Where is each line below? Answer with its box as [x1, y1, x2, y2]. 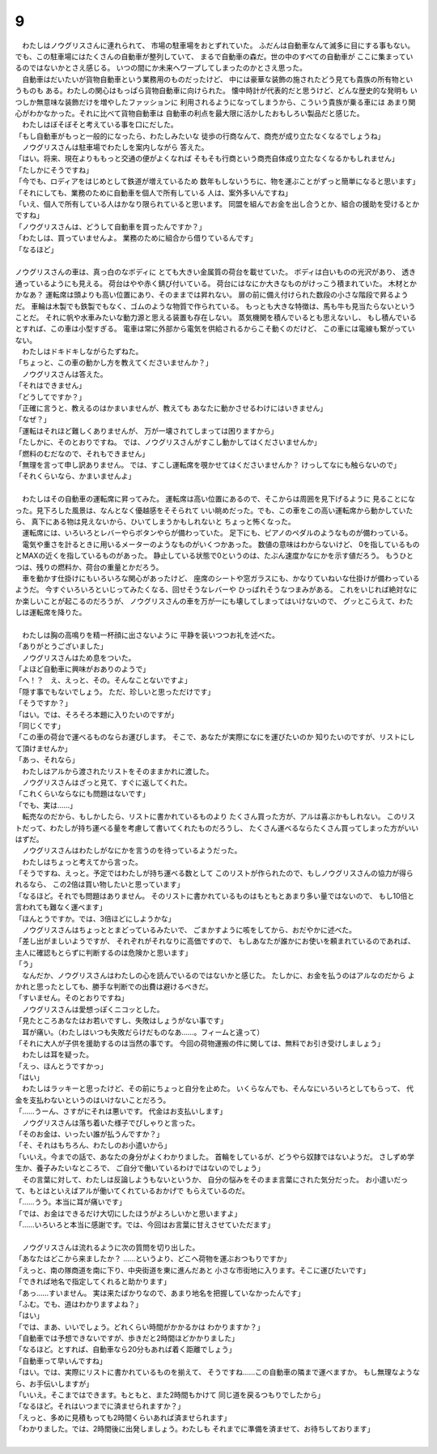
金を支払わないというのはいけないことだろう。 [15, 1095, 171, 1105]
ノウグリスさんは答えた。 [21, 369, 108, 378]
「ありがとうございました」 [15, 641, 108, 652]
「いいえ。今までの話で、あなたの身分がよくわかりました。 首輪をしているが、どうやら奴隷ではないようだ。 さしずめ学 [15, 1152, 414, 1161]
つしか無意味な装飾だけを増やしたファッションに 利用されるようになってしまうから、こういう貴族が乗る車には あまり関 [15, 97, 416, 107]
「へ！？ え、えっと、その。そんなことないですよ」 [15, 675, 192, 685]
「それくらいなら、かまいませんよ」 [15, 471, 136, 481]
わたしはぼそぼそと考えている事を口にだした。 [21, 120, 178, 130]
